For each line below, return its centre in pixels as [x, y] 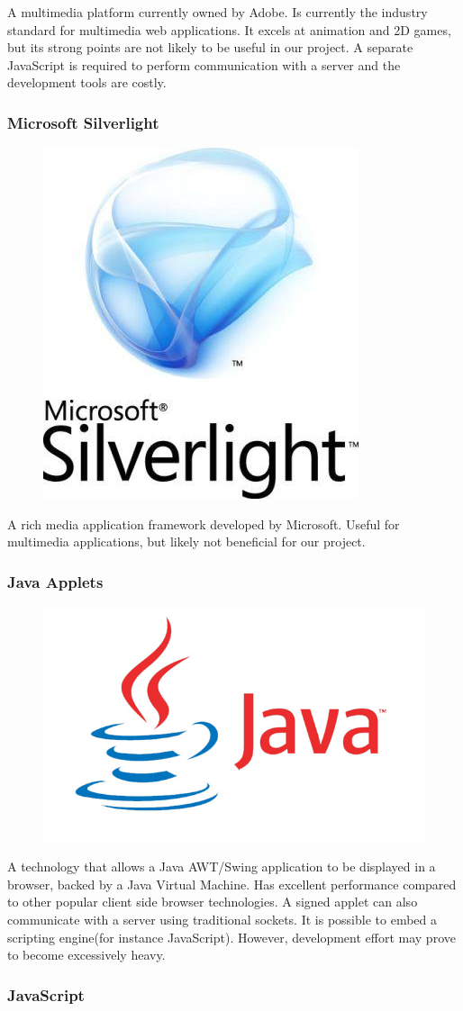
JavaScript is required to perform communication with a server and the [204, 64]
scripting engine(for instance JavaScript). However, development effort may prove [231, 937]
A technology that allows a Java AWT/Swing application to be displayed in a [222, 867]
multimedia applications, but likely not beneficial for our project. [186, 542]
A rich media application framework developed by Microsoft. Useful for [204, 524]
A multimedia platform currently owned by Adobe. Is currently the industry [218, 12]
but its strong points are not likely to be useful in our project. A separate [210, 47]
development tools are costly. [87, 82]
